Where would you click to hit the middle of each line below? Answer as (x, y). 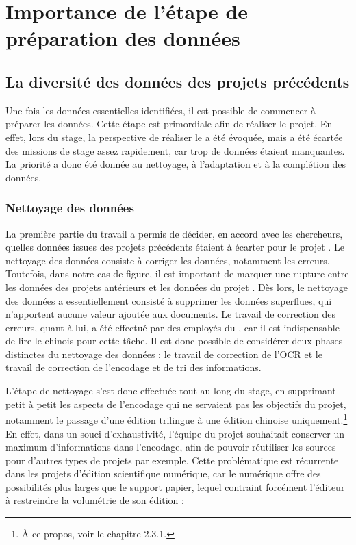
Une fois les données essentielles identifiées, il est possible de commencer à (161, 110)
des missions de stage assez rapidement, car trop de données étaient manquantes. (175, 150)
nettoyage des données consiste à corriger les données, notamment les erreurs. (168, 260)
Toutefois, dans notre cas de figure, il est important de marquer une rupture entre (177, 274)
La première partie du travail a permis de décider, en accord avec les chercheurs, (174, 233)
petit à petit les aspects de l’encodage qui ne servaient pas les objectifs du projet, (176, 404)
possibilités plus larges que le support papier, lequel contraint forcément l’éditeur (175, 486)
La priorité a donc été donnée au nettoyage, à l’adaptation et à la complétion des (176, 164)
